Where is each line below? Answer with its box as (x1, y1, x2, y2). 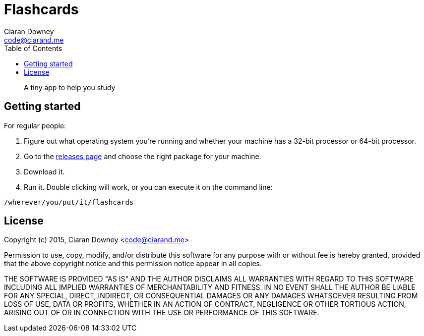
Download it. (24, 167, 65, 176)
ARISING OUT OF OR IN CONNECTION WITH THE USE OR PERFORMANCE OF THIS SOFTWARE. (4, 308, 319, 317)
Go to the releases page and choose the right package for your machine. (24, 152, 261, 161)
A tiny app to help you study (24, 83, 116, 92)
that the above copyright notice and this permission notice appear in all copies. (4, 259, 262, 268)
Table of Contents (4, 44, 62, 53)
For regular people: (4, 121, 66, 130)
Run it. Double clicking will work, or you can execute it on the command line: (24, 182, 273, 191)
